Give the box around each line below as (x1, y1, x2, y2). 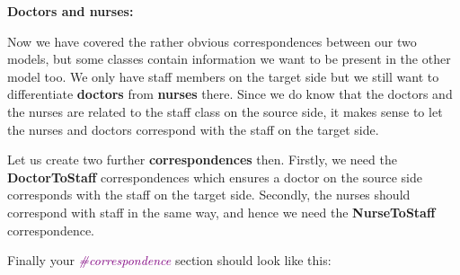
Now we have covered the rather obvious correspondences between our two (7, 31, 417, 50)
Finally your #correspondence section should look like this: (7, 251, 332, 270)
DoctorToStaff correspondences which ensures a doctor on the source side (7, 167, 422, 186)
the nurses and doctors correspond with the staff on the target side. (7, 120, 379, 138)
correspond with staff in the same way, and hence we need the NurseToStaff (7, 202, 436, 221)
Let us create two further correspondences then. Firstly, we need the (7, 150, 397, 169)
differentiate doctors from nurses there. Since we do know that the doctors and (7, 84, 453, 103)
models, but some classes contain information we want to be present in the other (7, 49, 451, 68)
